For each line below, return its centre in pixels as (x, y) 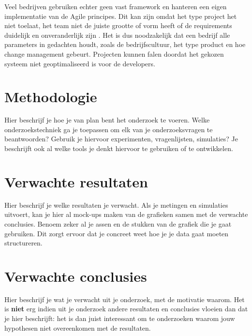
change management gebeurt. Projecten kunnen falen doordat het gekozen (114, 53)
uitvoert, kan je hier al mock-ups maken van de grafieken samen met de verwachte (126, 214)
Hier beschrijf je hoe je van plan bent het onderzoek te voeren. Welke (107, 120)
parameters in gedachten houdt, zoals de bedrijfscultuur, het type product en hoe (125, 44)
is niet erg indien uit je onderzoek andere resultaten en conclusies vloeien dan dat (126, 309)
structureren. (23, 243)
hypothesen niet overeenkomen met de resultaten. (78, 328)
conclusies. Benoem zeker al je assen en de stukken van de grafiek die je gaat (118, 223)
